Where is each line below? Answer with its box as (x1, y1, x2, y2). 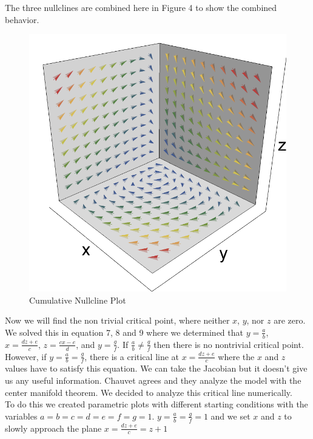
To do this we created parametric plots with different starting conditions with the (5, 398, 308, 410)
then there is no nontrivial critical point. (153, 338, 304, 350)
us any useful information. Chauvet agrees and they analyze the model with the (5, 374, 301, 387)
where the (218, 350, 255, 362)
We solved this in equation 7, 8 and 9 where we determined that (5, 325, 243, 338)
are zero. (274, 314, 306, 327)
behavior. (5, 13, 39, 26)
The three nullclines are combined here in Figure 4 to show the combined (5, 1, 277, 13)
